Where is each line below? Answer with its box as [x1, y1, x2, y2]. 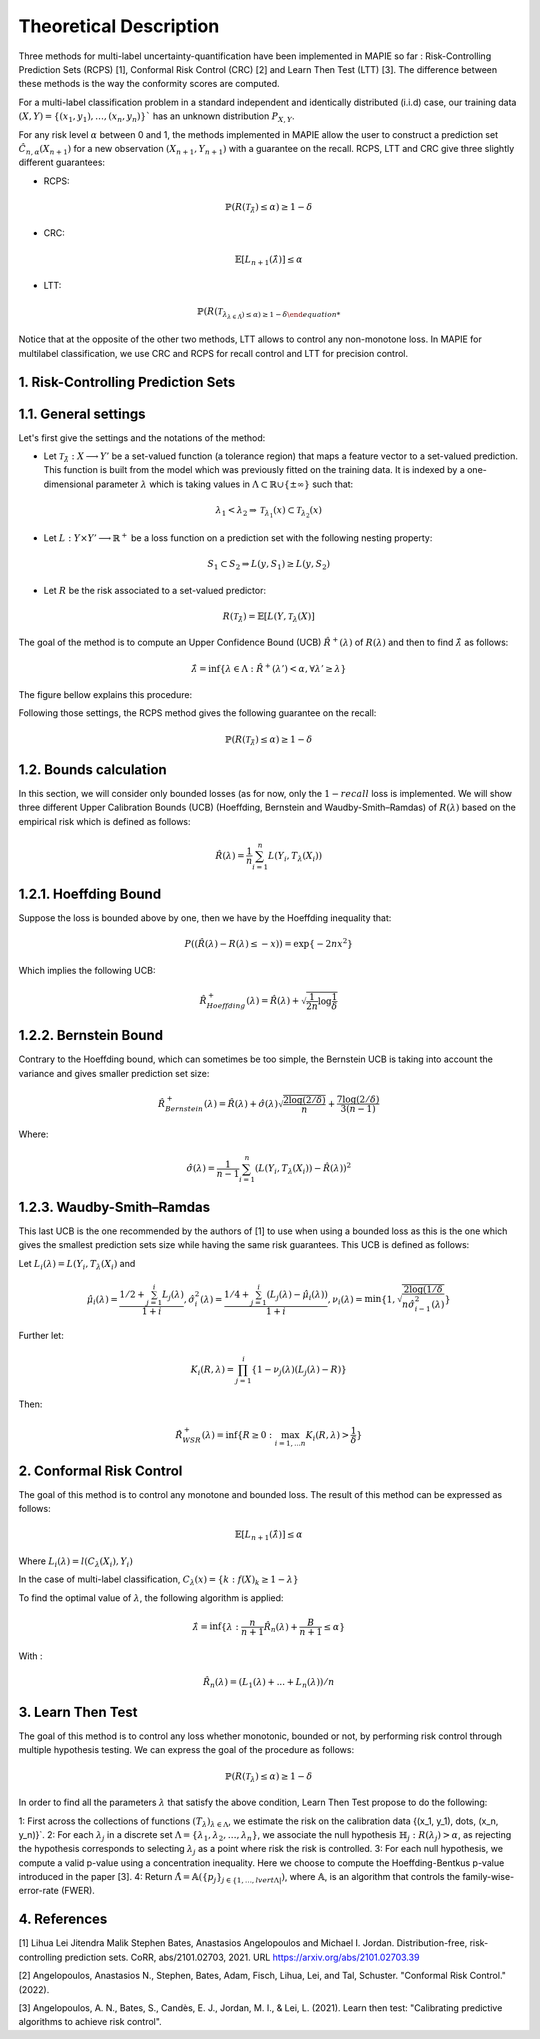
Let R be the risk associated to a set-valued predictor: [43, 584, 267, 596]
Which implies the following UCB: [18, 964, 156, 976]
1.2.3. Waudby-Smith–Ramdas [18, 1198, 211, 1215]
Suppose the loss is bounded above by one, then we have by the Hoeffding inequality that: [18, 912, 392, 924]
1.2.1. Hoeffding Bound [18, 886, 162, 903]
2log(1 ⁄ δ [403, 1283, 444, 1295]
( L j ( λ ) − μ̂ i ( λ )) [266, 1288, 329, 1302]
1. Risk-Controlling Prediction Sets [18, 373, 236, 390]
